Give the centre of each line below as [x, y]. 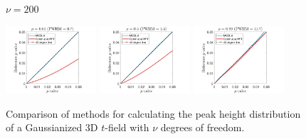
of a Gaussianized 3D [52, 127]
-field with [127, 127]
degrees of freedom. [202, 127]
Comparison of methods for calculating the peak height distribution [153, 113]
